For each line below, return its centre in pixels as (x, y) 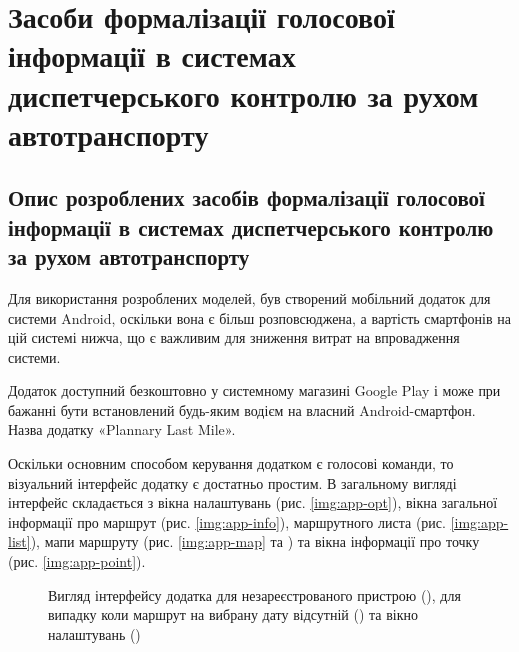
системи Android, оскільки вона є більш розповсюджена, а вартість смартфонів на (259, 317)
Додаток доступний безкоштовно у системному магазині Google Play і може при (254, 390)
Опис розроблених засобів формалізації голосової (246, 197)
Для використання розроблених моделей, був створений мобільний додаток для (249, 297)
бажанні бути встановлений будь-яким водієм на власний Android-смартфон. (242, 409)
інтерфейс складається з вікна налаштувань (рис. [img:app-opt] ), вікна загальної (253, 502)
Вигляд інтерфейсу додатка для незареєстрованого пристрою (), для (254, 594)
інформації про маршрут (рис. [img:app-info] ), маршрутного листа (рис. (227, 521)
